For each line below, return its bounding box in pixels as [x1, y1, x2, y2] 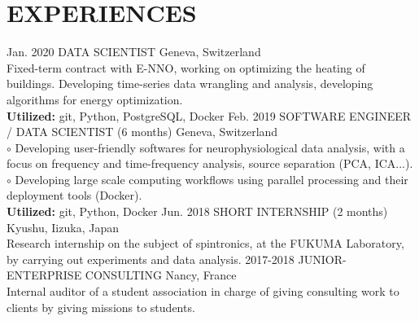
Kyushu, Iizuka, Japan [7, 218, 119, 235]
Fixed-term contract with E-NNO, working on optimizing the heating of [7, 59, 365, 76]
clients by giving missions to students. [7, 298, 195, 315]
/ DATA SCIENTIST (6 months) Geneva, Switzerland [7, 123, 278, 140]
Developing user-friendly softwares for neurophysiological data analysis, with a [15, 139, 405, 156]
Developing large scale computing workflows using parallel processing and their [15, 170, 408, 187]
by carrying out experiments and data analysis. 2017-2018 [7, 250, 295, 267]
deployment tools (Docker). [7, 187, 142, 204]
